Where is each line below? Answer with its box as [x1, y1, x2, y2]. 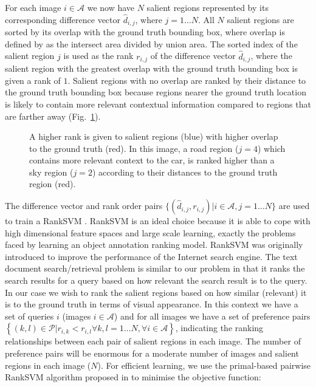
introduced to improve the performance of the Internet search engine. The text [5, 250, 298, 262]
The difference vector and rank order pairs [5, 199, 163, 212]
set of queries [5, 309, 54, 322]
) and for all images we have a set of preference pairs [114, 309, 311, 322]
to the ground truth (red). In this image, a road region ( [29, 142, 239, 154]
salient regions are [227, 13, 294, 26]
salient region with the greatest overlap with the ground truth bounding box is [5, 62, 298, 75]
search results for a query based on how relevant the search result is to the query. [5, 274, 307, 287]
